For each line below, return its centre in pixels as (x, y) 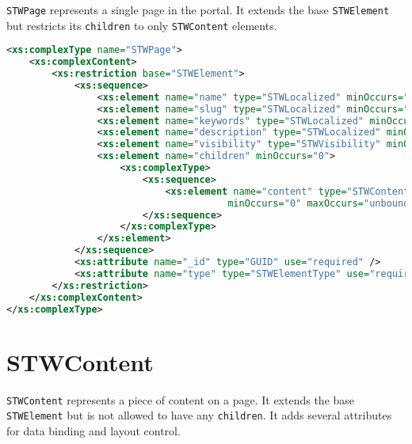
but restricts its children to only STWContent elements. (142, 25)
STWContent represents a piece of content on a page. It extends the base (181, 399)
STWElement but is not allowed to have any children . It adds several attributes (199, 415)
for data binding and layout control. (93, 430)
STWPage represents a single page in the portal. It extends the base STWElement (198, 9)
